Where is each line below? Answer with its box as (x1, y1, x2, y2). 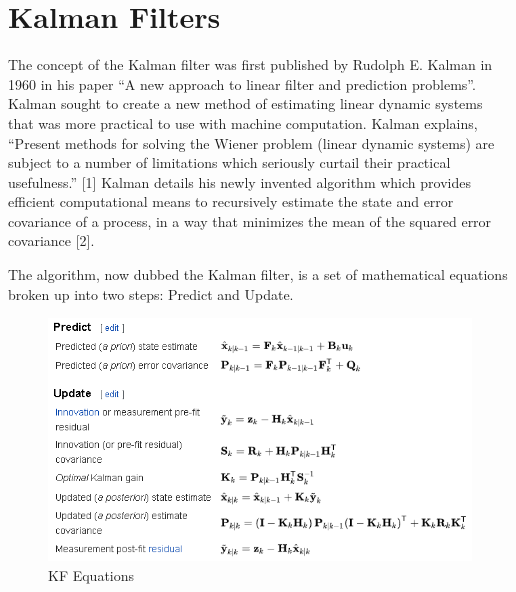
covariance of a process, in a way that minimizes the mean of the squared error (8, 210, 492, 231)
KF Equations (48, 565, 135, 585)
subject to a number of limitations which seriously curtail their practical (8, 152, 451, 173)
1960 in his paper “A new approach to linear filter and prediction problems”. (8, 73, 476, 94)
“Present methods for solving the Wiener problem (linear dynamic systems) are (8, 132, 495, 153)
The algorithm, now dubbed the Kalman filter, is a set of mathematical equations (8, 264, 508, 285)
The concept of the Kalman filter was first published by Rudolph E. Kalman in (8, 54, 493, 75)
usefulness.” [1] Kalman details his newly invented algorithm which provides (8, 171, 471, 192)
